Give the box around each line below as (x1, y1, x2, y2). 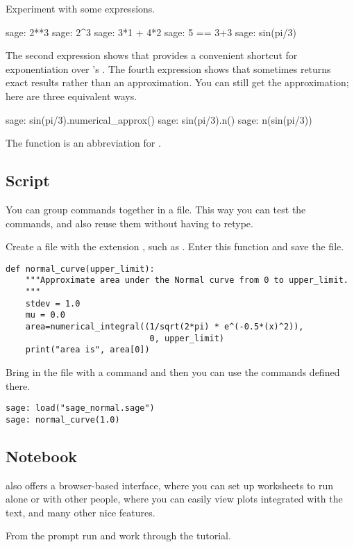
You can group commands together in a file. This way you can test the (6, 202, 306, 216)
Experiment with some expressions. (6, 1, 155, 15)
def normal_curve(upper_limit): (6, 263, 155, 274)
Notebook (6, 445, 78, 466)
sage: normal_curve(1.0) (6, 414, 120, 425)
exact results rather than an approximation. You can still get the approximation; (6, 75, 349, 90)
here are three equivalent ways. (6, 88, 137, 103)
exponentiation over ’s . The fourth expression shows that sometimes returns (6, 61, 331, 76)
